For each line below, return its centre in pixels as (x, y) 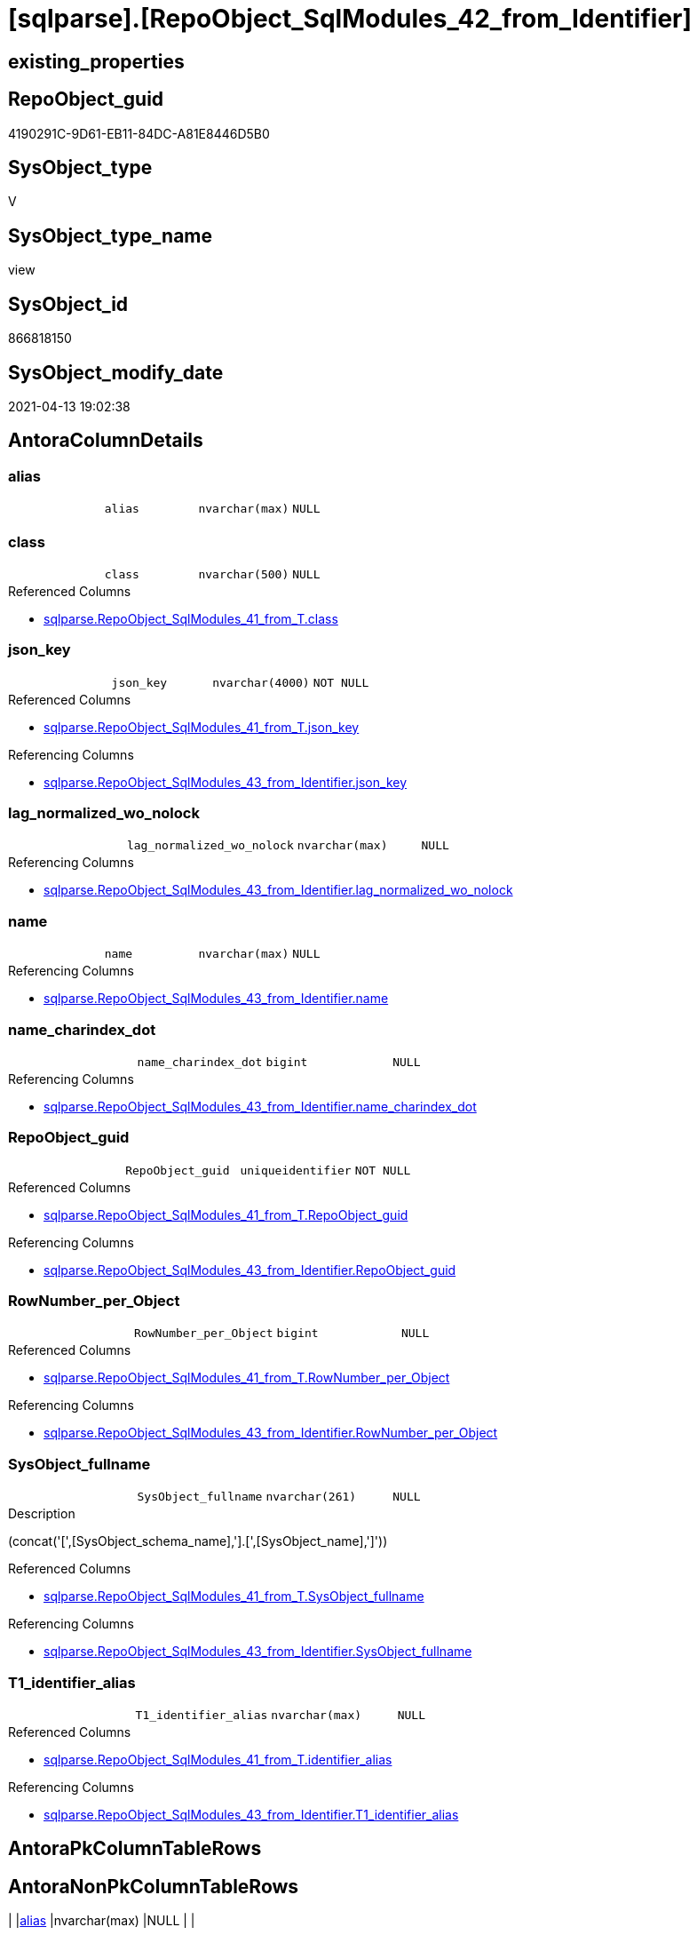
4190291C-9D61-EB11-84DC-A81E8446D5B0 (139, 133)
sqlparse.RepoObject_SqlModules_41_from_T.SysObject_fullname (234, 1597)
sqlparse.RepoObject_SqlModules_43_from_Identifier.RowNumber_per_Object (271, 1433)
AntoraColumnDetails (106, 441)
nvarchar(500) (244, 574)
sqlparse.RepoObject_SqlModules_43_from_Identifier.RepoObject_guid (250, 1270)
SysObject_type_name (111, 235)
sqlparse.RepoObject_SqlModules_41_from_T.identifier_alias (218, 1759)
